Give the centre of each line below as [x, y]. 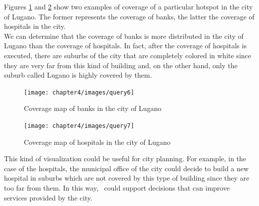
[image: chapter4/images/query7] [79, 126]
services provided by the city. [48, 197]
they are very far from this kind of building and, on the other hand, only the [121, 65]
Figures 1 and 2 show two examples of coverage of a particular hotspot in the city [129, 6]
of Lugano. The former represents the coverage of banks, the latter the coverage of [129, 16]
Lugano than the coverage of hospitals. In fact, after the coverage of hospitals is [125, 46]
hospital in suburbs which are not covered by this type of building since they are [127, 178]
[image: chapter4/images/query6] [79, 92]
